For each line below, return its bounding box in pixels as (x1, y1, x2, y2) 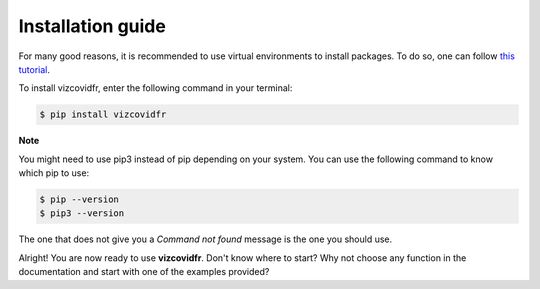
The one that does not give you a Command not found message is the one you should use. (18, 233, 393, 245)
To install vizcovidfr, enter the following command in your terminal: (18, 82, 293, 94)
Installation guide (18, 15, 167, 37)
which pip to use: (18, 167, 90, 179)
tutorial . (18, 63, 50, 75)
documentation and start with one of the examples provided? (18, 266, 270, 278)
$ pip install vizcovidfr (39, 109, 167, 120)
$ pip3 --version (39, 208, 125, 219)
